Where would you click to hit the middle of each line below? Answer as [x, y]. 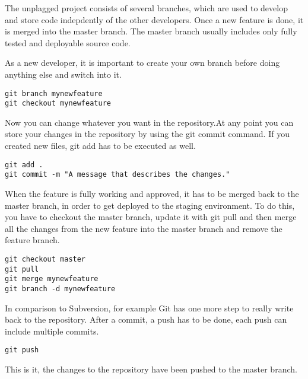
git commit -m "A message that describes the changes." [118, 175]
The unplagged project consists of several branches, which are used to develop [146, 8]
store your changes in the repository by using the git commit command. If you [147, 134]
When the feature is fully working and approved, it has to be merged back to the [152, 193]
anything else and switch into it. [63, 74]
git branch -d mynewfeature [60, 289]
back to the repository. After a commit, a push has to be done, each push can [146, 319]
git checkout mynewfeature [58, 103]
